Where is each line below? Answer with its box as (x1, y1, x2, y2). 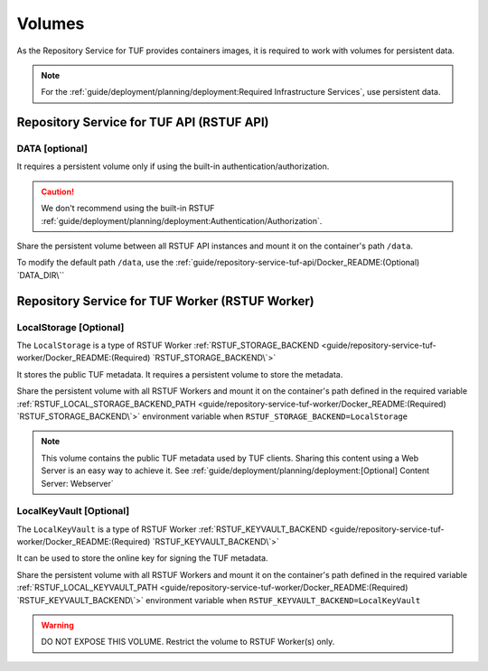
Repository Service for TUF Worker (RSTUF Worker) (16, 294, 315, 309)
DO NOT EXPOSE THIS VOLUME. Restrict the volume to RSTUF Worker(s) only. (41, 637, 335, 648)
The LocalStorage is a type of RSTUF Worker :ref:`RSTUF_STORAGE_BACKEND (16, 340, 320, 350)
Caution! (41, 186, 75, 197)
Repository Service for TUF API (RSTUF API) (16, 115, 269, 130)
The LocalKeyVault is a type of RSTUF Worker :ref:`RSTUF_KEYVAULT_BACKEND (16, 524, 328, 535)
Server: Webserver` (41, 478, 115, 489)
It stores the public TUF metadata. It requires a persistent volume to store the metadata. (16, 368, 343, 379)
